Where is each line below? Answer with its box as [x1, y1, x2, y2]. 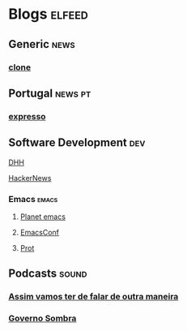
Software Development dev [8, 135, 146, 150]
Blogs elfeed [8, 5, 89, 24]
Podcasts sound [8, 267, 87, 281]
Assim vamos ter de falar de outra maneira [8, 291, 179, 303]
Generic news [8, 37, 75, 51]
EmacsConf [19, 227, 59, 237]
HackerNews [8, 173, 52, 183]
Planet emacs [19, 212, 66, 221]
